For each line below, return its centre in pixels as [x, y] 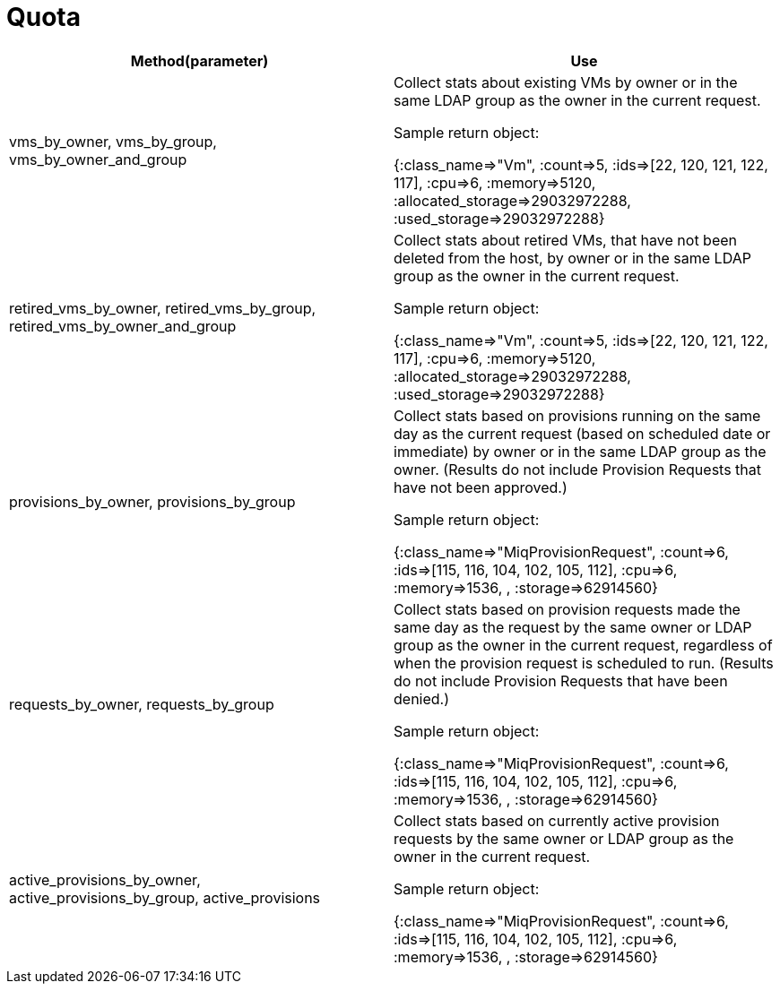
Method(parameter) [199, 60]
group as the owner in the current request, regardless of [583, 645]
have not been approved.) [481, 487]
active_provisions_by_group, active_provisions [165, 897]
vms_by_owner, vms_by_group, [113, 141]
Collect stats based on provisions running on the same [577, 415]
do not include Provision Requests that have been [561, 681]
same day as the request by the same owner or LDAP [573, 627]
